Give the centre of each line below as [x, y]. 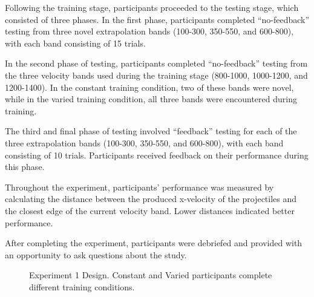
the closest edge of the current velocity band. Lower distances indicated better [150, 210]
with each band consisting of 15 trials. [75, 43]
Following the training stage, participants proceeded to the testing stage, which [152, 7]
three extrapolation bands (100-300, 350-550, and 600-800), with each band [144, 142]
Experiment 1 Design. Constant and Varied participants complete [151, 275]
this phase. [25, 167]
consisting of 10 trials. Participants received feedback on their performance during [157, 155]
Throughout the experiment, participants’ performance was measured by [139, 187]
